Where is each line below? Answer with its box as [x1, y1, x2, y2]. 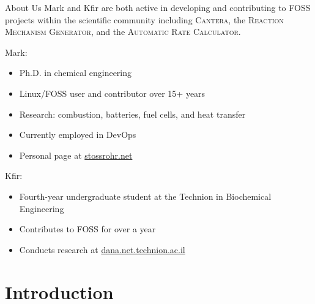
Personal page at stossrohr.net [19, 148, 133, 161]
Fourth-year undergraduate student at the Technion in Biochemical [19, 189, 272, 202]
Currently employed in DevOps [19, 128, 136, 141]
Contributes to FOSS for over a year [19, 222, 156, 235]
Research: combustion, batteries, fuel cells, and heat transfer [19, 107, 246, 120]
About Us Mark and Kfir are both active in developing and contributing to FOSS [5, 1, 311, 13]
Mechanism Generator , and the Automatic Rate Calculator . [5, 25, 241, 38]
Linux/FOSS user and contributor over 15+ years [19, 86, 206, 99]
